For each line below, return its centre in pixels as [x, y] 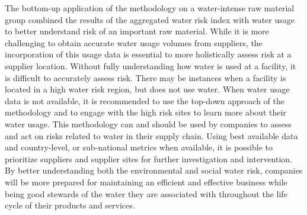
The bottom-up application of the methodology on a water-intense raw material [150, 8]
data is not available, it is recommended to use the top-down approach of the [145, 100]
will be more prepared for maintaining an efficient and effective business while [146, 182]
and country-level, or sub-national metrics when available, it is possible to [139, 147]
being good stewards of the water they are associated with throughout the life [146, 193]
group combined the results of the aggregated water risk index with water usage [150, 19]
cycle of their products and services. [70, 205]
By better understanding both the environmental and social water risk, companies [154, 170]
